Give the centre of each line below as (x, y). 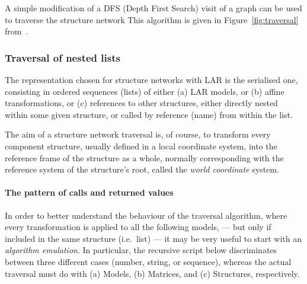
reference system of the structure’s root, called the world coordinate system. (142, 169)
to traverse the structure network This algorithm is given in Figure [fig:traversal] (152, 19)
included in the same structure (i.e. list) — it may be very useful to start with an (153, 238)
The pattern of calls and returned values (89, 192)
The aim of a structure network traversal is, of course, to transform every (138, 134)
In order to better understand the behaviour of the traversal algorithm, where (146, 215)
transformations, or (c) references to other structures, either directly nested (141, 103)
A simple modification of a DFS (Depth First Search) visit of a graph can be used (153, 8)
